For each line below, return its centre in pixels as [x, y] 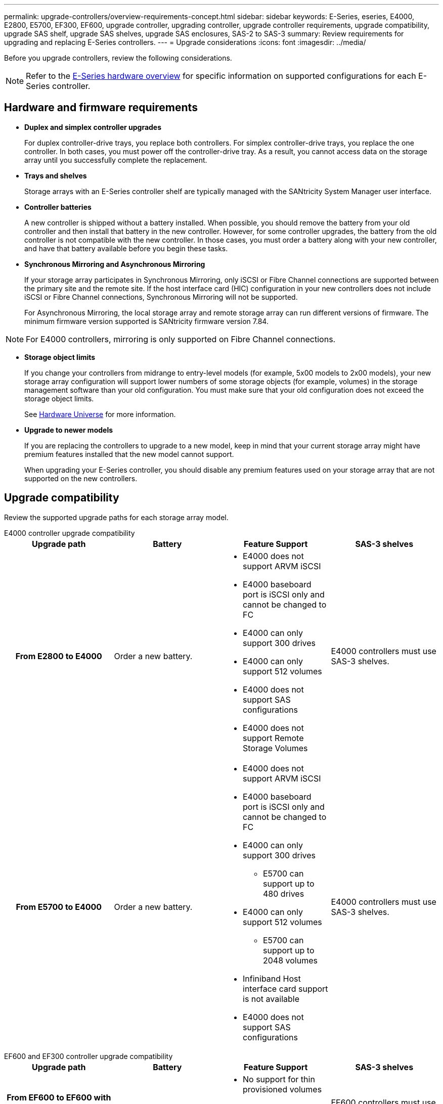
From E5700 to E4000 [59, 907]
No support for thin [279, 1079]
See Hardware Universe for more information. [100, 414]
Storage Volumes [275, 748]
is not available [271, 999]
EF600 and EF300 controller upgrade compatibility [88, 1056]
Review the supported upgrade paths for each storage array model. [116, 517]
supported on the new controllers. [81, 478]
